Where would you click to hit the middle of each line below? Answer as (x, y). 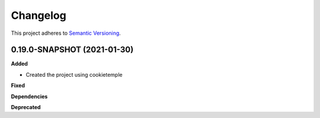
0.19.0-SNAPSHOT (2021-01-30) (72, 50)
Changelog (39, 15)
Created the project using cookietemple (74, 74)
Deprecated (26, 107)
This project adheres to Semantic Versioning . (66, 33)
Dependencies (29, 96)
